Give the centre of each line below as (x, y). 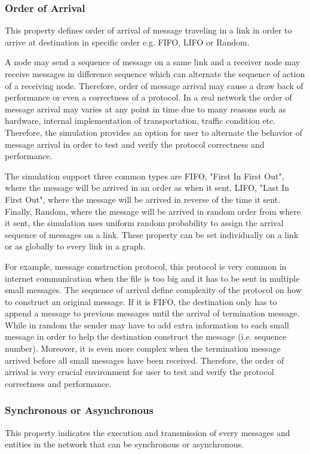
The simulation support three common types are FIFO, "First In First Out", (145, 176)
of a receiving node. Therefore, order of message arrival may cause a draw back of (154, 85)
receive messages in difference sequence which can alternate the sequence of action (155, 74)
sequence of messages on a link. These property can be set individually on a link (152, 234)
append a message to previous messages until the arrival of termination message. (152, 313)
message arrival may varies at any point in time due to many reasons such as (145, 109)
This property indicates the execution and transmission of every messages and (148, 432)
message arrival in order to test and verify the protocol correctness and (135, 144)
